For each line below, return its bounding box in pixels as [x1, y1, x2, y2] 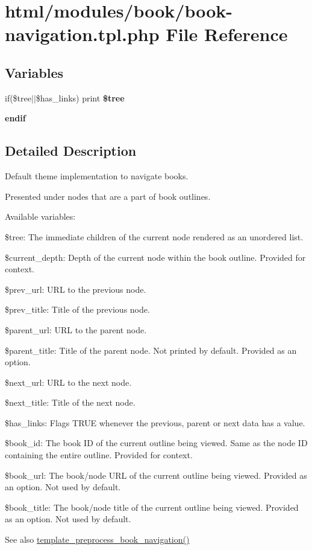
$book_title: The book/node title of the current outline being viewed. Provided [5, 500, 299, 513]
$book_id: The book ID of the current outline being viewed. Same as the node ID [5, 436, 308, 449]
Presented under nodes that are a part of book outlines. [5, 190, 211, 202]
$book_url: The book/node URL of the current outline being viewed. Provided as [5, 468, 307, 481]
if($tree [5, 91, 31, 104]
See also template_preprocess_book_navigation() [5, 533, 190, 546]
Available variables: [5, 210, 76, 223]
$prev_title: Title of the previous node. [5, 303, 150, 316]
